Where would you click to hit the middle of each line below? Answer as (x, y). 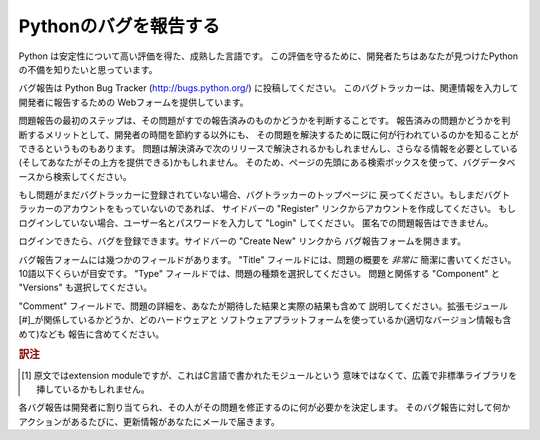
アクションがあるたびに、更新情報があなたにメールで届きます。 (149, 421)
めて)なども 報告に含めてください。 (91, 334)
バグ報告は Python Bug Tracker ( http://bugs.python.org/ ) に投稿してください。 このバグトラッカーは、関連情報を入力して (268, 88)
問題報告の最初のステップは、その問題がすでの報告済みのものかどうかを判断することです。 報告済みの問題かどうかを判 (264, 121)
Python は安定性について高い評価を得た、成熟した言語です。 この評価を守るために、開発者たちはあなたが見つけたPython (268, 56)
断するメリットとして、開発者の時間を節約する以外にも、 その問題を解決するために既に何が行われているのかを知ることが (268, 134)
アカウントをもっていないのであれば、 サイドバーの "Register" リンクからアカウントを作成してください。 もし (289, 209)
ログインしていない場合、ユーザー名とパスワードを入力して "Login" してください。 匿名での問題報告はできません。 (256, 222)
